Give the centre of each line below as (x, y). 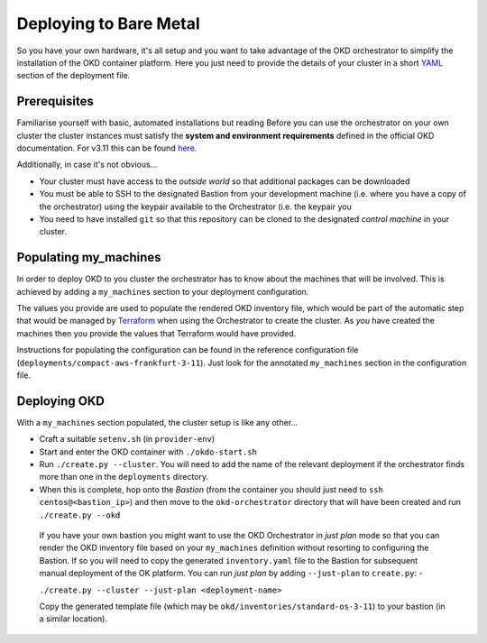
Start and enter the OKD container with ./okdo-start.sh (148, 452)
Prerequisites (55, 101)
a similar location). (74, 619)
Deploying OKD (61, 401)
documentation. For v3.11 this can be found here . (107, 148)
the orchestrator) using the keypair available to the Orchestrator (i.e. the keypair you (195, 207)
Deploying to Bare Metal (108, 23)
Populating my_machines (89, 257)
